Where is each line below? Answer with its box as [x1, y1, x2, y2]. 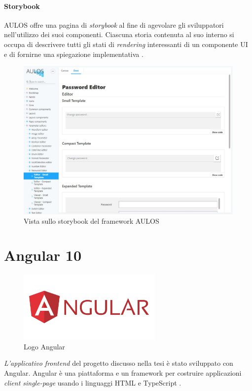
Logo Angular [24, 341, 65, 351]
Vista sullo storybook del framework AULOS [24, 216, 159, 226]
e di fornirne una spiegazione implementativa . [4, 49, 144, 59]
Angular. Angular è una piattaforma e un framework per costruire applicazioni [4, 367, 242, 378]
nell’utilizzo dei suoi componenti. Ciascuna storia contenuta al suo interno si [4, 29, 234, 40]
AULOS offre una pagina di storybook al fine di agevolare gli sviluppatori [4, 19, 224, 30]
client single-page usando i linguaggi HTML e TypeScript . [4, 377, 181, 388]
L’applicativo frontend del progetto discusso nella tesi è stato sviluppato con [4, 358, 233, 368]
